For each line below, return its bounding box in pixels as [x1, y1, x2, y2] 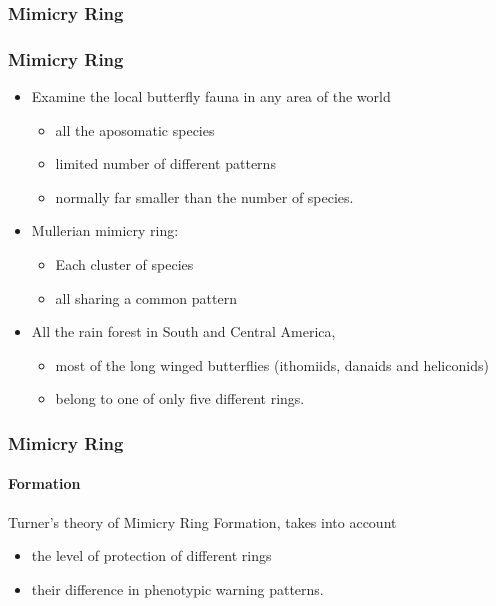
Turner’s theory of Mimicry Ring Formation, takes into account [8, 511, 397, 532]
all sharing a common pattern [55, 287, 237, 308]
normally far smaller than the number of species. [55, 186, 354, 207]
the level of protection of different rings [31, 545, 272, 566]
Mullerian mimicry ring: [31, 220, 179, 241]
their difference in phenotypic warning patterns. [31, 578, 324, 599]
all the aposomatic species [55, 119, 215, 140]
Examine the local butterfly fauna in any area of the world [31, 86, 391, 107]
